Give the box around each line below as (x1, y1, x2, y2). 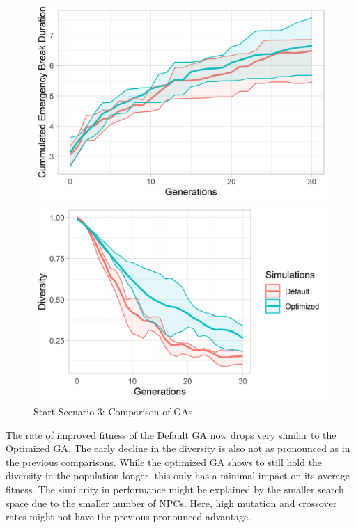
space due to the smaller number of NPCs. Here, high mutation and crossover (6, 495, 337, 510)
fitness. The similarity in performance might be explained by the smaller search (6, 481, 344, 496)
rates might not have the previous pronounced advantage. (6, 509, 251, 524)
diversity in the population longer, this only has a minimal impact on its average (6, 468, 350, 483)
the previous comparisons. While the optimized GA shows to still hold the (6, 454, 323, 469)
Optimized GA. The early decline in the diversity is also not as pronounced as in (6, 441, 350, 456)
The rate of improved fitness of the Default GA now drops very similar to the (6, 427, 336, 442)
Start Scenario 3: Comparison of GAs (33, 403, 193, 418)
